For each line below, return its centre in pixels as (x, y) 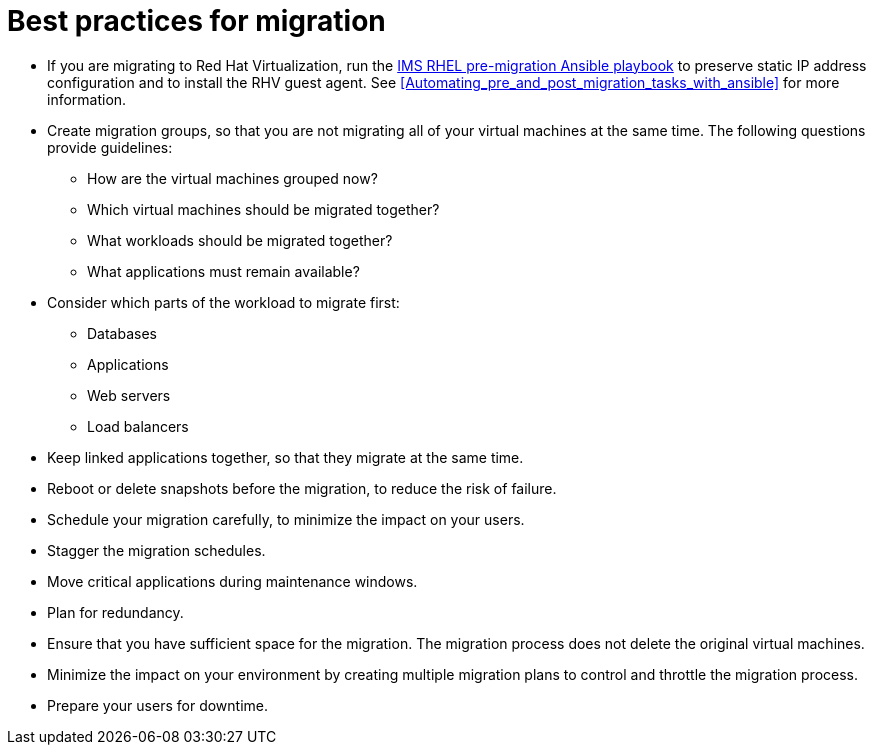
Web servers (129, 395)
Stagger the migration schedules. (156, 550)
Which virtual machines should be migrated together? (263, 209)
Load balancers (138, 426)
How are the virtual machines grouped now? (232, 178)
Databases (122, 333)
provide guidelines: (110, 147)
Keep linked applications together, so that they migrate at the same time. (285, 457)
